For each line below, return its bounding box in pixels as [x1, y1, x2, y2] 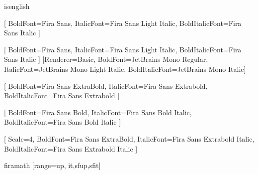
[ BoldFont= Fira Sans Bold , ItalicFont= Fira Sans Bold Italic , [4, 107, 192, 117]
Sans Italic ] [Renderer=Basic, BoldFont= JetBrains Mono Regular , [4, 54, 208, 64]
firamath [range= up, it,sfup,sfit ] [4, 160, 101, 171]
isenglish [4, 1, 30, 11]
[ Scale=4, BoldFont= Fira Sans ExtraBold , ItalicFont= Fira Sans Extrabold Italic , [4, 133, 255, 144]
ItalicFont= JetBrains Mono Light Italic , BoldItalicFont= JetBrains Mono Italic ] [4, 63, 246, 74]
